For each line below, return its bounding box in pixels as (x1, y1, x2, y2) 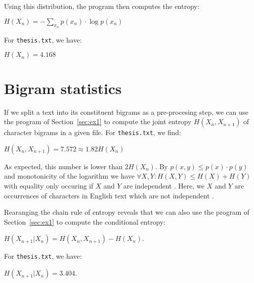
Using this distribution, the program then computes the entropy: (4, 1, 200, 11)
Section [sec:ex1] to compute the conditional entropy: (4, 216, 166, 227)
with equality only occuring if (4, 181, 93, 191)
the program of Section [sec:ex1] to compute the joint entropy (4, 116, 192, 127)
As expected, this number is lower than (4, 161, 123, 171)
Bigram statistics (4, 78, 122, 98)
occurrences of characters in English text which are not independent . (4, 190, 214, 200)
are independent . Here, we (123, 181, 205, 191)
